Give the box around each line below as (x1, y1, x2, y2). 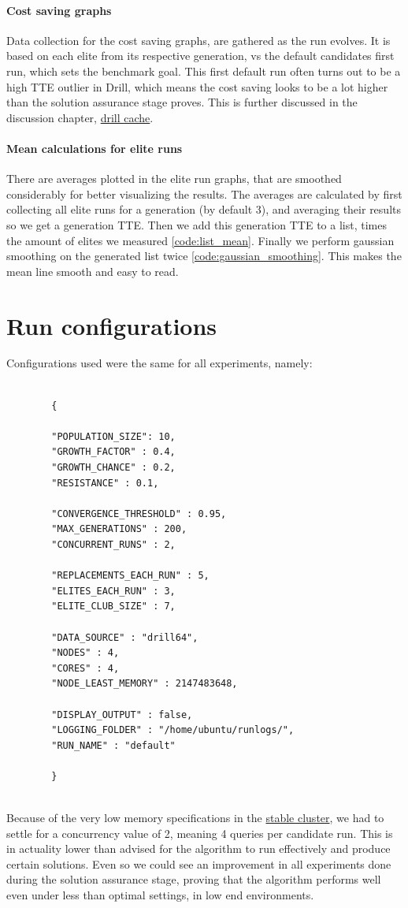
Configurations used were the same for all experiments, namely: (6, 355, 313, 371)
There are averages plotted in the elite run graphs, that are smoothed (6, 170, 342, 187)
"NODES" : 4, (51, 647, 120, 659)
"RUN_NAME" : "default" (51, 739, 176, 751)
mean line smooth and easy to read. (6, 262, 179, 279)
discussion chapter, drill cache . (6, 109, 154, 125)
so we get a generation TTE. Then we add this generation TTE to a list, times (6, 216, 387, 233)
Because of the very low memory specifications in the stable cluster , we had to (6, 809, 384, 826)
